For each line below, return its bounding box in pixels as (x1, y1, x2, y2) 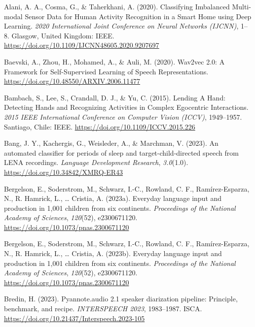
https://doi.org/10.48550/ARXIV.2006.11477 (4, 76, 141, 86)
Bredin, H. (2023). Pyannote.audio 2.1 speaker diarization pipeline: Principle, (4, 294, 238, 304)
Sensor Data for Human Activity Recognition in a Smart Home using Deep (25, 11, 252, 21)
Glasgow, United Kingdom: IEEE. (11, 30, 114, 40)
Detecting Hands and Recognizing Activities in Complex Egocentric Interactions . (4, 102, 249, 112)
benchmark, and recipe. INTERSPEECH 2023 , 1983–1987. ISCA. (4, 303, 202, 314)
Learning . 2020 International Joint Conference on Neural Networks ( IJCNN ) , (4, 21, 239, 31)
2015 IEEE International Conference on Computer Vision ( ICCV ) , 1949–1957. (4, 111, 242, 122)
